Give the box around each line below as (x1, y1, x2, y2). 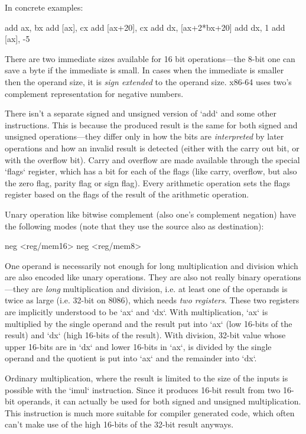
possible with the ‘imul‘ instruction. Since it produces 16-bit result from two (5, 383, 281, 396)
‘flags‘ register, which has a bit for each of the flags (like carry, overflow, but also (5, 165, 297, 177)
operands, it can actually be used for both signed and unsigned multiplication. (17, 395, 301, 407)
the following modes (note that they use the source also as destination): (5, 219, 264, 232)
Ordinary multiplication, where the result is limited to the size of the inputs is (5, 372, 288, 384)
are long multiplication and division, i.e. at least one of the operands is (31, 282, 288, 294)
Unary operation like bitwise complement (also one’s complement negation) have (5, 208, 296, 220)
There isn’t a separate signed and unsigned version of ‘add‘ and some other (5, 107, 276, 119)
